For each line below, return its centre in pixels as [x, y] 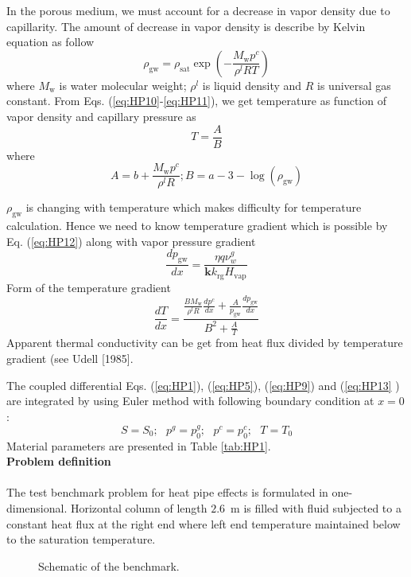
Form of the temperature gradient [89, 287]
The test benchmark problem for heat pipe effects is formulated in [167, 492]
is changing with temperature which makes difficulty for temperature [194, 207]
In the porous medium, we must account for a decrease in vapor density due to [198, 10]
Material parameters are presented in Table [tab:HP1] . [139, 445]
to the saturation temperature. [81, 539]
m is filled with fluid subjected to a [316, 508]
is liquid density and [252, 85]
